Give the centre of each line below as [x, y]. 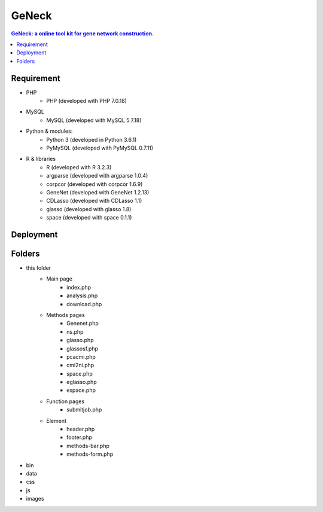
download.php [84, 304]
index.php [79, 287]
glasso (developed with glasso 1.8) [89, 209]
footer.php [80, 437]
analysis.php [82, 295]
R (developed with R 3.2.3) [79, 167]
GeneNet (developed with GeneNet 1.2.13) [98, 192]
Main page [60, 279]
